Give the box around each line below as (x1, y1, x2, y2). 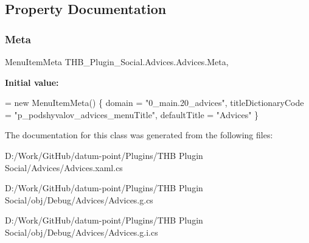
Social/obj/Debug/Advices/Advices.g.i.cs (5, 225, 158, 238)
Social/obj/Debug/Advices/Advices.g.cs (5, 193, 153, 206)
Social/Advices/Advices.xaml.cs (5, 161, 123, 174)
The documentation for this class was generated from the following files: (5, 129, 273, 141)
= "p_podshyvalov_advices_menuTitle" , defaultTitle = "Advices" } (5, 108, 259, 121)
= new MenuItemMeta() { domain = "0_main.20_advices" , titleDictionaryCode (5, 96, 304, 109)
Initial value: (5, 76, 59, 88)
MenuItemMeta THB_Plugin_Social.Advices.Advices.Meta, (5, 55, 229, 68)
